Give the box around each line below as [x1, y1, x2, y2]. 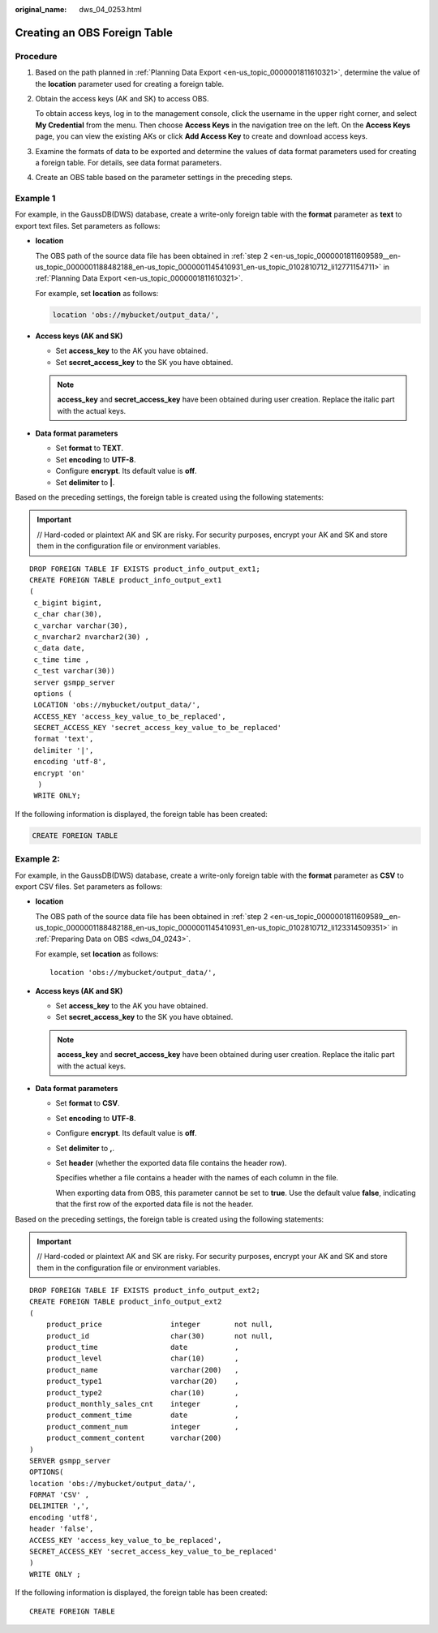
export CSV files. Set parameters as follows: [15, 881, 162, 892]
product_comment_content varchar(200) [45, 1433, 222, 1443]
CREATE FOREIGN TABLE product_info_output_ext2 [29, 1297, 222, 1306]
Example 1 [15, 193, 56, 204]
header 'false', [29, 1524, 94, 1533]
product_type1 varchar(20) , [45, 1377, 239, 1386]
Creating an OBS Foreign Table [15, 25, 174, 40]
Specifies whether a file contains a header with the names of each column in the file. [55, 1173, 339, 1183]
